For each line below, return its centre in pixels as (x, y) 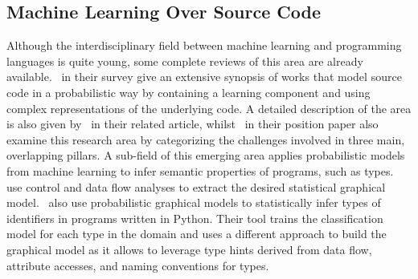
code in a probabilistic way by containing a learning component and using (189, 92)
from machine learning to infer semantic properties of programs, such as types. (200, 170)
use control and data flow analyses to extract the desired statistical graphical (196, 186)
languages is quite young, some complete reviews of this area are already (185, 61)
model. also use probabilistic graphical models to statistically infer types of (194, 202)
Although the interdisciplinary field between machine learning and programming (204, 45)
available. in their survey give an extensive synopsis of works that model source (204, 77)
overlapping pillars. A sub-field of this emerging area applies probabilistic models (206, 155)
